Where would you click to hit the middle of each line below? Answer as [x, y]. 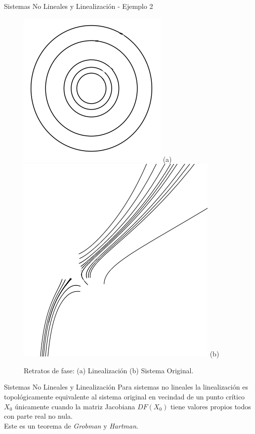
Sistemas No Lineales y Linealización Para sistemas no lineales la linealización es [126, 387]
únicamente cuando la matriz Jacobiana [75, 406]
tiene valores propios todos [211, 406]
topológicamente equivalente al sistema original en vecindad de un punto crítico [125, 396]
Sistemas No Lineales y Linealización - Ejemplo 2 [79, 6]
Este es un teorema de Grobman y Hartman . [71, 425]
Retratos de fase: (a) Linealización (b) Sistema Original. [109, 370]
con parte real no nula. [38, 416]
